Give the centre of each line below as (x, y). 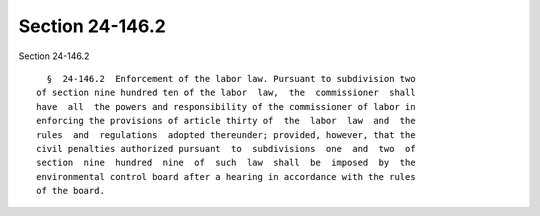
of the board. (70, 191)
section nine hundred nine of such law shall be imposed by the (226, 163)
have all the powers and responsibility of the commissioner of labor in (226, 106)
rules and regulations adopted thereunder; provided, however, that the (226, 134)
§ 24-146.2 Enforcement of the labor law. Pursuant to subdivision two (231, 78)
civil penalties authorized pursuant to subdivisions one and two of (226, 148)
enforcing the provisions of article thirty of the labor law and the (226, 121)
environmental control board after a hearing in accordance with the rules (226, 176)
